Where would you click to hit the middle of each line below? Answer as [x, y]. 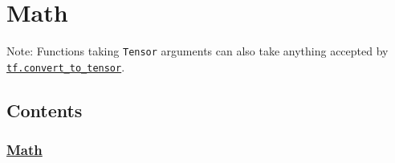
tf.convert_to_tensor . [66, 66]
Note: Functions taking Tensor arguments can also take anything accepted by [197, 51]
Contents [45, 110]
